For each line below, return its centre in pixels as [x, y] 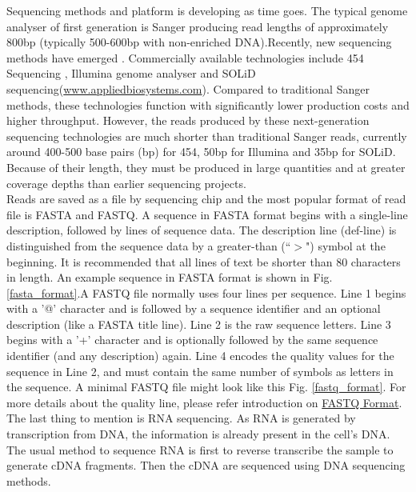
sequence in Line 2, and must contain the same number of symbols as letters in [200, 371]
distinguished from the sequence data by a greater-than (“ [149, 245]
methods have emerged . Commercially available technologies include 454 [185, 57]
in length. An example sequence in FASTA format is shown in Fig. [170, 277]
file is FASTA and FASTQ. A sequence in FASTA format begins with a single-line [207, 214]
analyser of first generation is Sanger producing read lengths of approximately [198, 26]
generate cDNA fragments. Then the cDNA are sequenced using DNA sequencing [206, 465]
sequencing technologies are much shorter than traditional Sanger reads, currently [207, 136]
